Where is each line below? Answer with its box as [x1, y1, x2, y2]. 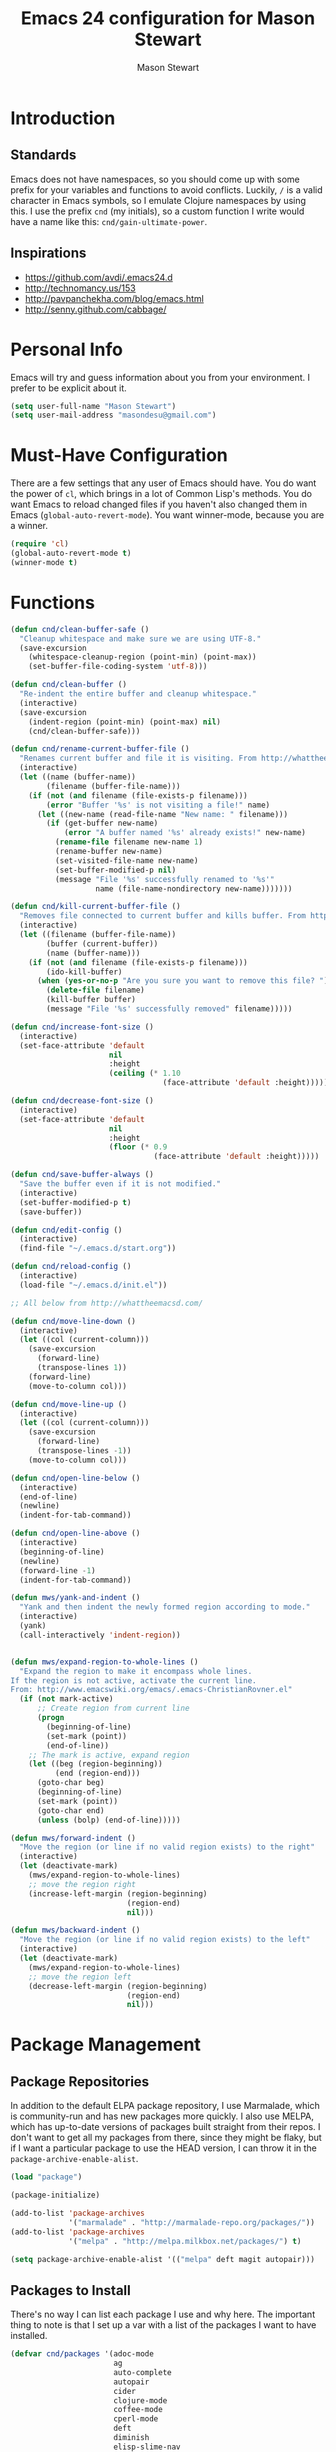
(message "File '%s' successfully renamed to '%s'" [54, 874, 275, 884]
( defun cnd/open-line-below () [10, 1473, 141, 1483]
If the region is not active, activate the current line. [10, 1675, 257, 1686]
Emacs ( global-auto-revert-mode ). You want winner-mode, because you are [10, 509, 325, 521]
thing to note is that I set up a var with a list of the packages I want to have [10, 2319, 317, 2331]
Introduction [10, 107, 116, 129]
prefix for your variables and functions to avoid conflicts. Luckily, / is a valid [10, 183, 323, 196]
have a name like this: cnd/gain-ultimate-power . [10, 215, 208, 227]
